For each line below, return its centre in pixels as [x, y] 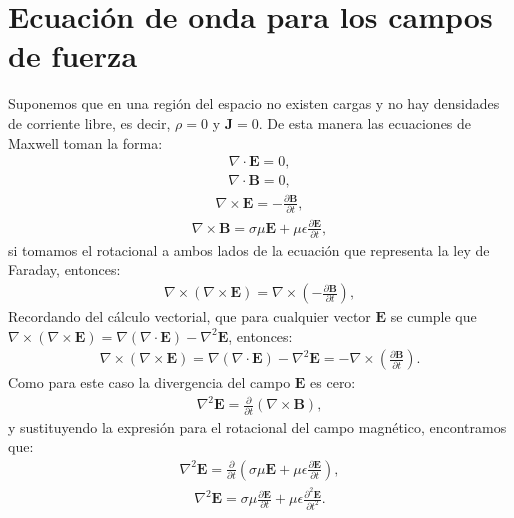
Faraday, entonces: [64, 269]
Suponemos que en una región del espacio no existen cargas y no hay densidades [254, 103]
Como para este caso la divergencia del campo [149, 382]
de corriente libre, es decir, [89, 122]
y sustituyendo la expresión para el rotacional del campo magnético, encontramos [257, 426]
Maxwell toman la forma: [85, 142]
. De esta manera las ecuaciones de [365, 122]
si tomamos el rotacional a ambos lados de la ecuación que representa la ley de [249, 249]
